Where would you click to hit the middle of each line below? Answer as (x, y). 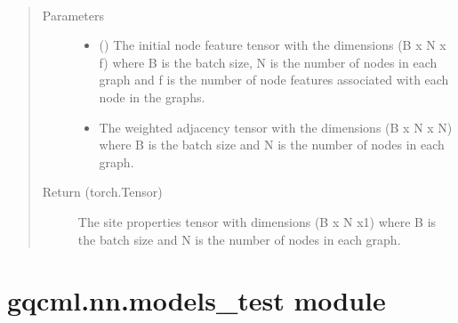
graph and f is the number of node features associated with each (274, 80)
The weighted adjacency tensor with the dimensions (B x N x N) (276, 127)
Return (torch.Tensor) (102, 192)
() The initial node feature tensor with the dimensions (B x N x (273, 45)
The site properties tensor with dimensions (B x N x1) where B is (257, 221)
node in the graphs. (152, 97)
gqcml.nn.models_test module (197, 300)
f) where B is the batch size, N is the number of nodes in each (268, 62)
